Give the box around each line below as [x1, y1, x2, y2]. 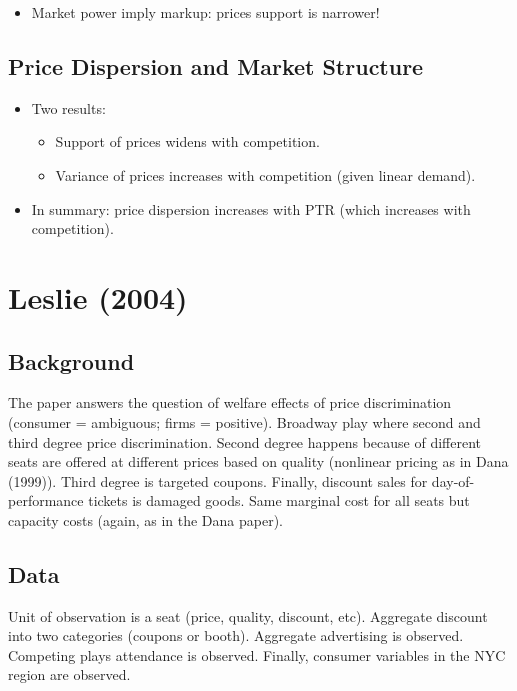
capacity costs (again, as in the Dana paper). [8, 509, 284, 530]
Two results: [31, 97, 106, 118]
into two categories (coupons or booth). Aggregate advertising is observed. [8, 625, 464, 646]
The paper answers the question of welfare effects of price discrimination [8, 392, 452, 413]
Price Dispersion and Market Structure [8, 50, 424, 81]
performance [8, 490, 84, 511]
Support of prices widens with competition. [55, 131, 320, 152]
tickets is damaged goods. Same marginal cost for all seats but [88, 490, 470, 511]
